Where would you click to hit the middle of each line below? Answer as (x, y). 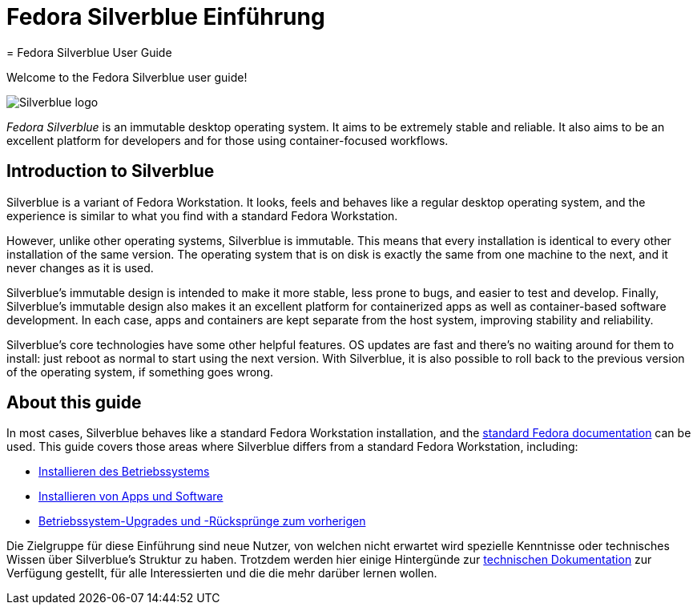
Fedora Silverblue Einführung (166, 17)
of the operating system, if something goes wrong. (140, 372)
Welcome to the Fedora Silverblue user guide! (127, 77)
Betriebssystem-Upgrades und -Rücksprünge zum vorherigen (202, 521)
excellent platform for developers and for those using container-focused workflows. (228, 140)
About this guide (74, 403)
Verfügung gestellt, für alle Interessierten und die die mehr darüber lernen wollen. (222, 573)
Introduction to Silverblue (111, 171)
